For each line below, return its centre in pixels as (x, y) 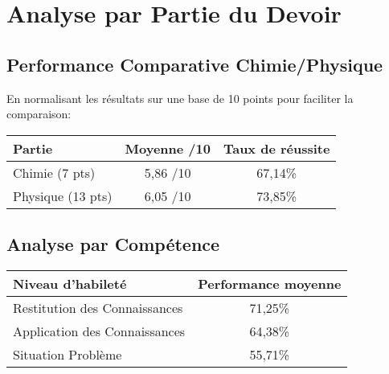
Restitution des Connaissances (98, 307)
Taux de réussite (276, 148)
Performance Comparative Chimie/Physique (195, 64)
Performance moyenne (270, 283)
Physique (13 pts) (63, 195)
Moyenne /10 (168, 148)
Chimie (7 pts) (54, 172)
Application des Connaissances (99, 331)
